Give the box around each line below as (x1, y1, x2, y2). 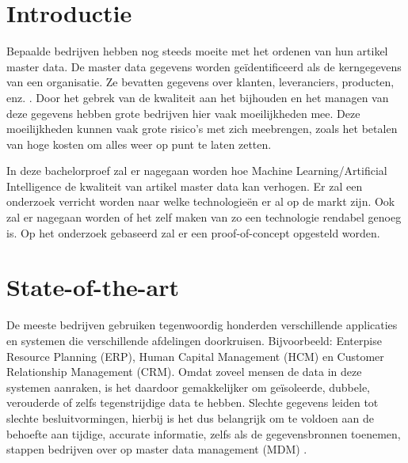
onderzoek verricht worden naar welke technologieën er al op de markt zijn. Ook (6, 193, 395, 210)
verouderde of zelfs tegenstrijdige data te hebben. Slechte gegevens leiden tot (6, 394, 379, 411)
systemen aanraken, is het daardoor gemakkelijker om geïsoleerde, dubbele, (6, 378, 370, 395)
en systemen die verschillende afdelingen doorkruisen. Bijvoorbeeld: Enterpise (6, 332, 382, 348)
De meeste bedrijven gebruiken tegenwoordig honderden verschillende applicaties (6, 317, 398, 333)
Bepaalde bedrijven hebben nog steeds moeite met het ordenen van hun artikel (6, 43, 388, 59)
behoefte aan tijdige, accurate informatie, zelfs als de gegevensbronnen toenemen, (6, 425, 401, 442)
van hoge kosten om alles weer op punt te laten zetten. (6, 135, 272, 152)
